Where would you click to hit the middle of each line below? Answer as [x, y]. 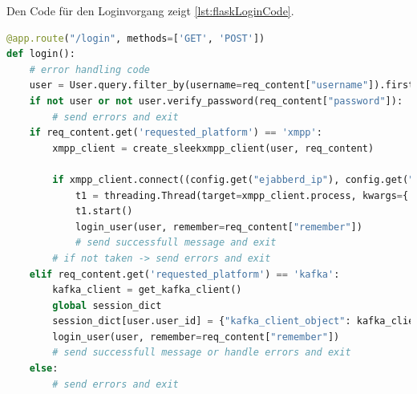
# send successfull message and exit [176, 243]
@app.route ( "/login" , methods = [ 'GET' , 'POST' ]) [136, 38]
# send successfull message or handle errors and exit [202, 353]
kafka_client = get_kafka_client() [147, 290]
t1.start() [104, 211]
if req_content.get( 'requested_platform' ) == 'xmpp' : [176, 133]
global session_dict [107, 305]
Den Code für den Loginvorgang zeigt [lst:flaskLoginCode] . [150, 10]
